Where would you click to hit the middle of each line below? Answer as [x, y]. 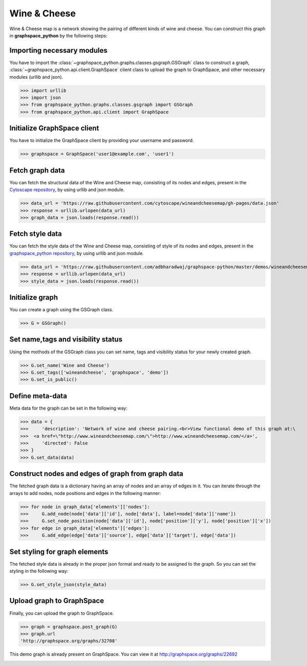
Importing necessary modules [58, 50]
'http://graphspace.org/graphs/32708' [69, 641]
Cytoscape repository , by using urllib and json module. [67, 190]
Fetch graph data [37, 170]
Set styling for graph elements [59, 552]
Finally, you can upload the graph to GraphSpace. [62, 613]
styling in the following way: [39, 571]
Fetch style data [36, 234]
